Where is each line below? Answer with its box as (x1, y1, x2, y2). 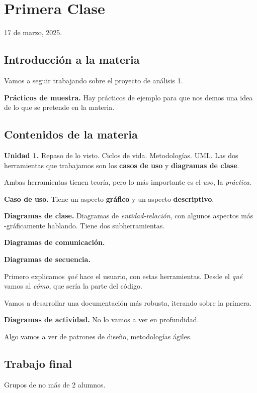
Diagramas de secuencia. (4, 254, 91, 265)
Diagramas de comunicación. (4, 237, 105, 247)
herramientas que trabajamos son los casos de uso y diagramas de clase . (4, 160, 239, 170)
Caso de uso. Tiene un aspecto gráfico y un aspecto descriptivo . (4, 193, 214, 204)
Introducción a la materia (4, 52, 140, 67)
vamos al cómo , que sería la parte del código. (4, 281, 142, 291)
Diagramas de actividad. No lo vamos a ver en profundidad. (4, 314, 199, 325)
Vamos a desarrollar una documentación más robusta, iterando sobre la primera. (4, 297, 252, 308)
